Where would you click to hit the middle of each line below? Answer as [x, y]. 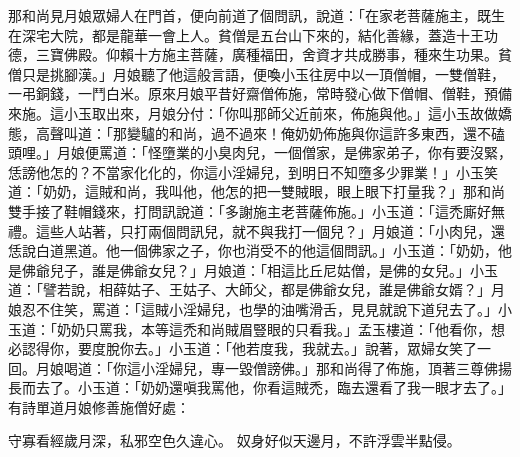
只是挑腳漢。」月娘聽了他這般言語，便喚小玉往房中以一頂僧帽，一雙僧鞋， [263, 73]
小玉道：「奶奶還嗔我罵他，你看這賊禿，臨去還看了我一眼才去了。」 [294, 387]
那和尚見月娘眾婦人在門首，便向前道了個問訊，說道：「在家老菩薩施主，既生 [256, 15]
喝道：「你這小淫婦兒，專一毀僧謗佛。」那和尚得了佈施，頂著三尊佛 [280, 367]
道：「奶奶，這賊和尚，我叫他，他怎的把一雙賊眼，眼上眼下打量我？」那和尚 [256, 191]
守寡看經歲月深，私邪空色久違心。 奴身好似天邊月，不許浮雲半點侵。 [234, 440]
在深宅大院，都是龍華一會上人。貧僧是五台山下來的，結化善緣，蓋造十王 [246, 34]
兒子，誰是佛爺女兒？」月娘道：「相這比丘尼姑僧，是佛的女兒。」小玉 [273, 269]
